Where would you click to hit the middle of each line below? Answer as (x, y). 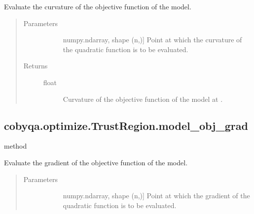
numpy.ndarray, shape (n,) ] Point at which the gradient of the (156, 196)
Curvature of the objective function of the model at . (143, 99)
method (16, 146)
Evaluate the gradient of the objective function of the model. (96, 162)
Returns (36, 66)
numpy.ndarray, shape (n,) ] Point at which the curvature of (152, 40)
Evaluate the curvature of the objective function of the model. (98, 6)
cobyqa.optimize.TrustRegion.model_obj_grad (126, 125)
